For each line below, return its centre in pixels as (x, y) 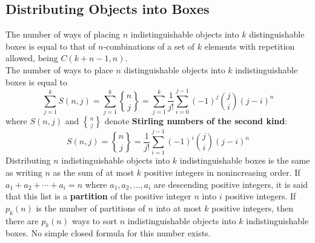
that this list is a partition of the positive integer (98, 196)
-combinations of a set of (149, 46)
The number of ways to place (59, 69)
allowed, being (32, 58)
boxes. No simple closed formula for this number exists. (108, 233)
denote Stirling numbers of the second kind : (196, 121)
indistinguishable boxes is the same (245, 160)
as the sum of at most (94, 172)
